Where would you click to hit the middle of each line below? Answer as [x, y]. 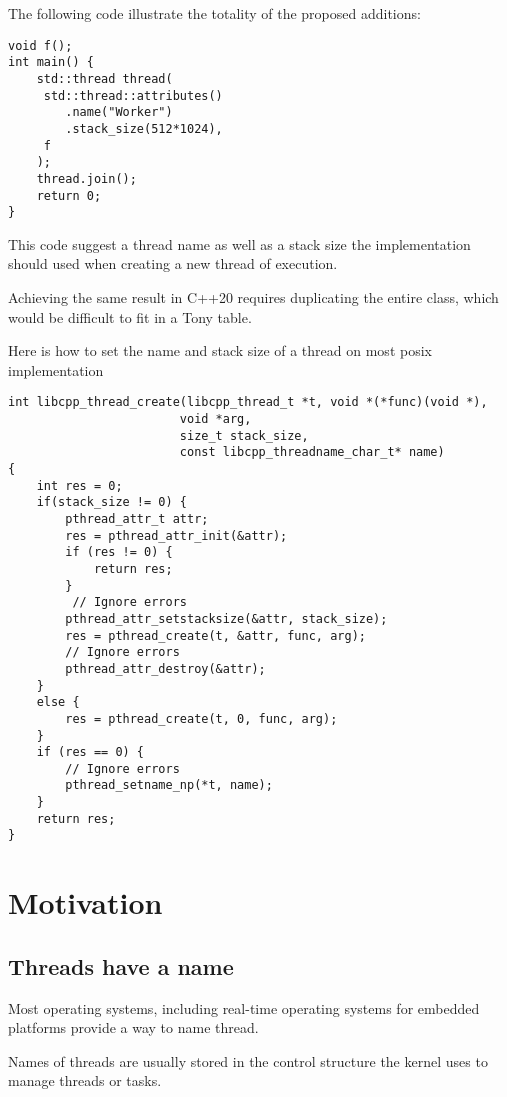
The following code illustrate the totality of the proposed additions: [214, 13]
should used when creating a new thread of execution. [173, 263]
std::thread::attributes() [133, 95]
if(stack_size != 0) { [111, 502]
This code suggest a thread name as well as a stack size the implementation [239, 243]
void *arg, [215, 419]
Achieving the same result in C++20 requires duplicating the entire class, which [253, 297]
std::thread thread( [104, 78]
